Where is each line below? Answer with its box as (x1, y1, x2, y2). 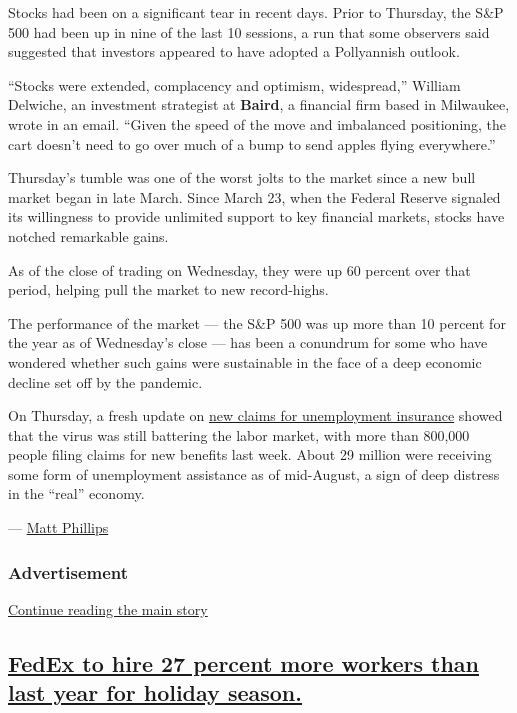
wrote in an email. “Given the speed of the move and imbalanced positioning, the (8, 113, 507, 134)
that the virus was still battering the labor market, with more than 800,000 (8, 424, 470, 445)
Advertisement (8, 559, 129, 584)
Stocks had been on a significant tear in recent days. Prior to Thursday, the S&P (8, 2, 504, 22)
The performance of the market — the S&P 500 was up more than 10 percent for (8, 312, 506, 333)
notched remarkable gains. (8, 225, 169, 246)
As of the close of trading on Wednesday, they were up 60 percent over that (8, 259, 471, 280)
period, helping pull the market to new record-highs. (8, 279, 329, 300)
